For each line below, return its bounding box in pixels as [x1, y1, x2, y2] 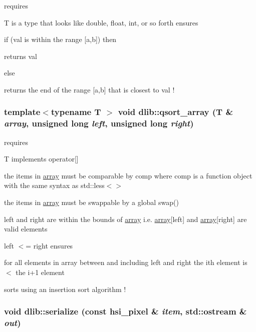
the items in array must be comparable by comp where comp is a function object [4, 170, 252, 180]
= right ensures [26, 240, 73, 250]
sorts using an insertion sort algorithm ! [4, 283, 126, 294]
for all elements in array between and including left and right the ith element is [4, 257, 247, 267]
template [4, 105, 41, 118]
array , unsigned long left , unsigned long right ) [4, 117, 194, 129]
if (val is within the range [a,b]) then [4, 34, 117, 44]
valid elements [4, 223, 48, 234]
